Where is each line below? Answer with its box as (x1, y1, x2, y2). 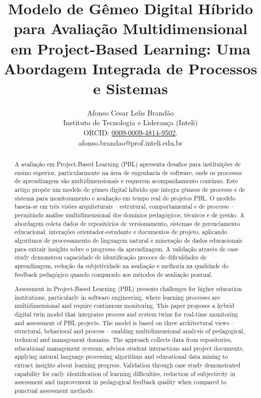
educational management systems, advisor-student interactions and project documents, (14, 344, 244, 352)
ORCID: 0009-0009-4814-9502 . (83, 127, 178, 138)
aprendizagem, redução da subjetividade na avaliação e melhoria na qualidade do (14, 261, 229, 270)
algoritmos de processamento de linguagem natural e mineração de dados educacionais (14, 236, 243, 244)
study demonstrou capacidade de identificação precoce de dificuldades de (14, 253, 207, 262)
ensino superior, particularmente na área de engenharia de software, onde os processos (14, 168, 242, 177)
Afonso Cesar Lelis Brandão (87, 107, 174, 118)
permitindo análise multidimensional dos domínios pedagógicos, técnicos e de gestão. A (14, 210, 245, 219)
